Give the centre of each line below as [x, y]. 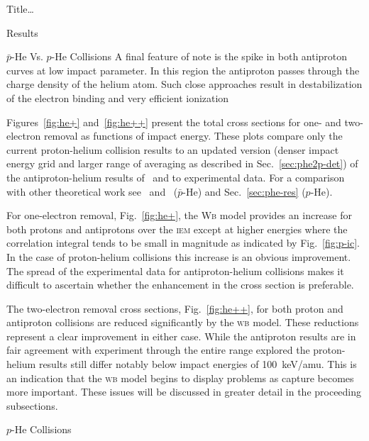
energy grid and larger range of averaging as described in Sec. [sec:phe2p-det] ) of [182, 163]
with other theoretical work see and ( [92, 191]
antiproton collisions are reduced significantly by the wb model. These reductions [183, 322]
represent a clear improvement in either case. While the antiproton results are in [181, 336]
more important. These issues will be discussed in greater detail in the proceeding [184, 392]
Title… [20, 9]
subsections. [32, 405]
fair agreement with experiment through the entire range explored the [158, 350]
